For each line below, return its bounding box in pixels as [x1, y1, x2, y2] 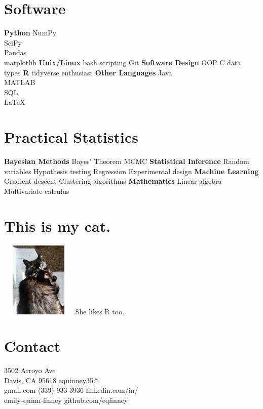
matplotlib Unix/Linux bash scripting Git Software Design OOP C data [4, 57, 241, 67]
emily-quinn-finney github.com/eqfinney [4, 395, 128, 405]
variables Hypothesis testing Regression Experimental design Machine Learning [4, 166, 259, 176]
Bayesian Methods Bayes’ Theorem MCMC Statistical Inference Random [4, 156, 249, 166]
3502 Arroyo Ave [4, 365, 56, 376]
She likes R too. [75, 306, 125, 316]
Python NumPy [4, 27, 57, 38]
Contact [4, 336, 61, 356]
